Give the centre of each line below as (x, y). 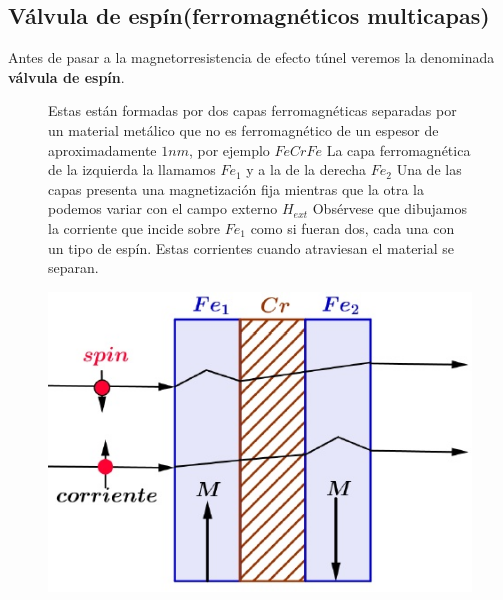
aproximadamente (102, 149)
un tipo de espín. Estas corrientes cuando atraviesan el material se (251, 247)
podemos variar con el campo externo (163, 208)
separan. (73, 267)
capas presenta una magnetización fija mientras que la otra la (236, 188)
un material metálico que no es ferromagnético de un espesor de (243, 129)
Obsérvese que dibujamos (389, 208)
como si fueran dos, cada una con (352, 227)
